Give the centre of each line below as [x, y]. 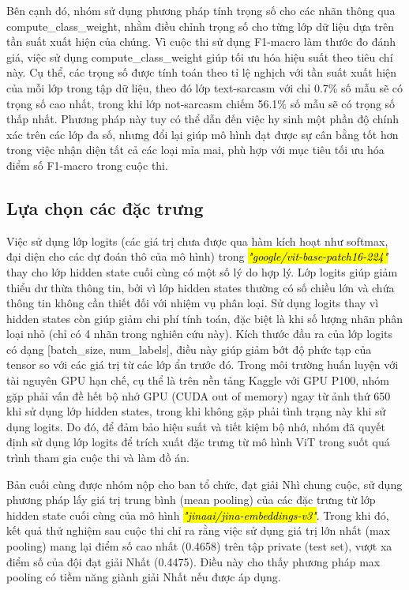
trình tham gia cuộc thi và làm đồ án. [98, 458]
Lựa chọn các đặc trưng [105, 207]
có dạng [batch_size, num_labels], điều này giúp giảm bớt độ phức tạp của [189, 349]
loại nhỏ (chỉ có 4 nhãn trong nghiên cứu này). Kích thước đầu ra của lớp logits [200, 334]
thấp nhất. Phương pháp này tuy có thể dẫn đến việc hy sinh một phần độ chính [203, 119]
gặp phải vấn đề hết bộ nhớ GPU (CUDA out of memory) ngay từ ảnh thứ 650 [199, 395]
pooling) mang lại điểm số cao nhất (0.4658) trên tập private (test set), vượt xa [199, 546]
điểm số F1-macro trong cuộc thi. [87, 165]
